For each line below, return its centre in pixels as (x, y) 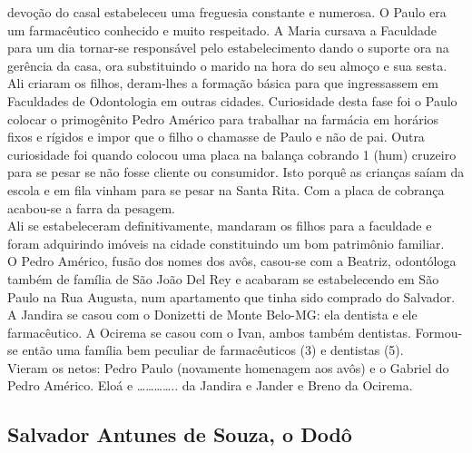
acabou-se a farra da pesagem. (91, 207)
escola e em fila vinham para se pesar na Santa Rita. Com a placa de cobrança (226, 189)
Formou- (439, 332)
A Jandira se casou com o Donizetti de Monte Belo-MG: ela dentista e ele (212, 315)
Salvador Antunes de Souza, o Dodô (180, 434)
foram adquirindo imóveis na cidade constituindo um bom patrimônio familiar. (226, 243)
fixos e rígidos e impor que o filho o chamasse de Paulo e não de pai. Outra (216, 137)
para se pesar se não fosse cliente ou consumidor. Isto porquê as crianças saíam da (236, 172)
